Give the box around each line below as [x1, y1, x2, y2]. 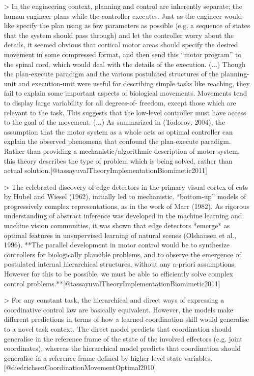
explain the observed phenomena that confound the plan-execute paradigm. [4, 136, 231, 146]
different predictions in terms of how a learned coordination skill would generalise [4, 314, 249, 324]
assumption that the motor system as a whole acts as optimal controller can [4, 126, 233, 137]
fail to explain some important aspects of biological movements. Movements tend [4, 88, 247, 98]
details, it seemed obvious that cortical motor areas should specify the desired [4, 39, 238, 50]
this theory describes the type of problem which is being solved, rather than [4, 155, 232, 166]
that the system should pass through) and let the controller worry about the [4, 30, 234, 40]
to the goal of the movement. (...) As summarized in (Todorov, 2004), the [4, 117, 225, 127]
